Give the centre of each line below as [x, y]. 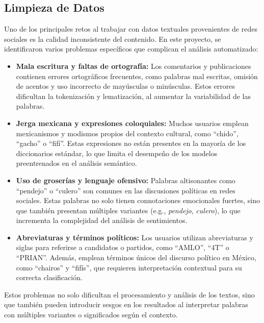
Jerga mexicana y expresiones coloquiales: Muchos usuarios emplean [132, 123]
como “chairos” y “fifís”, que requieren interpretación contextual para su [129, 267]
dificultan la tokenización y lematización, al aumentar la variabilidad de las [134, 96]
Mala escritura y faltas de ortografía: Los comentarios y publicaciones [134, 66]
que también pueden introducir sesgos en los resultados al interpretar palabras [126, 304]
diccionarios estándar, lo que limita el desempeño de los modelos [117, 153]
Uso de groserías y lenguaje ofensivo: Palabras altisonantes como [126, 180]
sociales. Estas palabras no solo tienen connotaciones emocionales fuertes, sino [138, 200]
